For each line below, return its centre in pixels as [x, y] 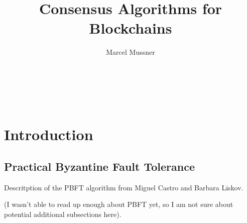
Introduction [49, 134]
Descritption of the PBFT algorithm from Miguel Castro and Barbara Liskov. [124, 187]
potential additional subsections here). [63, 214]
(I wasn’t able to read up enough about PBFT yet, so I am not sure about [119, 204]
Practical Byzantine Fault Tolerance [99, 166]
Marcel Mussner [131, 52]
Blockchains [131, 28]
